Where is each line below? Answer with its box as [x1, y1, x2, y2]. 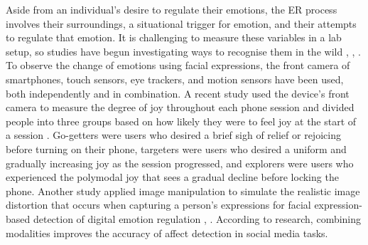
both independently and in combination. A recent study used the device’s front [6, 85, 350, 100]
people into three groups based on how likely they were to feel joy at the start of [6, 113, 357, 128]
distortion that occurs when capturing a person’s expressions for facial [6, 197, 311, 212]
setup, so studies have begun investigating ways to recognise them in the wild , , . [6, 43, 361, 58]
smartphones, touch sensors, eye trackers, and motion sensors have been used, [6, 71, 344, 86]
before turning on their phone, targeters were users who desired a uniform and [6, 141, 347, 156]
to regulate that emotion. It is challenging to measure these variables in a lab [6, 30, 342, 45]
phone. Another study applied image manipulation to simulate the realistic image [6, 183, 360, 198]
